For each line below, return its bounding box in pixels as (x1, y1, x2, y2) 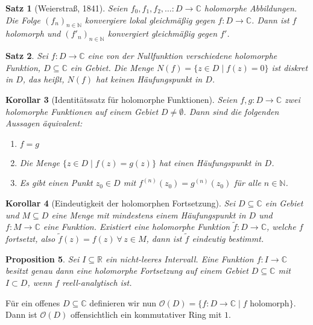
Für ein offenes (5, 296, 60, 309)
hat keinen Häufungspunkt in (96, 73, 203, 85)
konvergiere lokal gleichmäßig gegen (84, 13, 215, 26)
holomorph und (5, 27, 61, 40)
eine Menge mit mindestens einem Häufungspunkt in (51, 208, 246, 221)
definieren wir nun (89, 296, 157, 309)
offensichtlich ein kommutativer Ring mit (70, 308, 222, 321)
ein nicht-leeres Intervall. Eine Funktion (106, 252, 254, 265)
